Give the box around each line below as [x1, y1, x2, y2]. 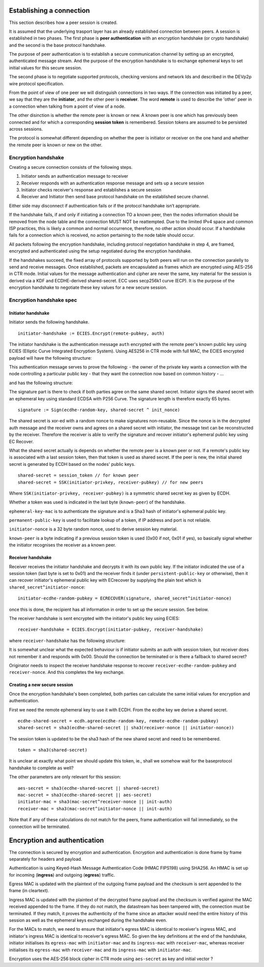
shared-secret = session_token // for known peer [18, 473, 139, 478]
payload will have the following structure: [9, 355, 92, 361]
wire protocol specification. [9, 81, 65, 87]
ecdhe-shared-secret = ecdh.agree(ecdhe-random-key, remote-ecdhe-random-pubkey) [18, 718, 219, 724]
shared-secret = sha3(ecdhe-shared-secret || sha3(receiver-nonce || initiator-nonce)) [18, 725, 235, 731]
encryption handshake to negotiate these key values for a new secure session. [9, 284, 168, 291]
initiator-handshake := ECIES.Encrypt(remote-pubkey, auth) [18, 330, 165, 336]
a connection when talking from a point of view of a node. [9, 103, 126, 109]
